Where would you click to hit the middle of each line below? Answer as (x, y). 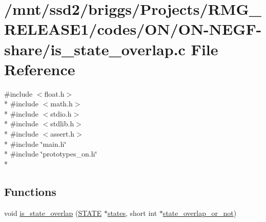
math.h (62, 104)
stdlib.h (62, 124)
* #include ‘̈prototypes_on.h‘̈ (51, 154)
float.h (54, 93)
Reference (40, 69)
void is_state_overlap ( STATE (53, 213)
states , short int (132, 213)
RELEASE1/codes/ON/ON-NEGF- (133, 29)
